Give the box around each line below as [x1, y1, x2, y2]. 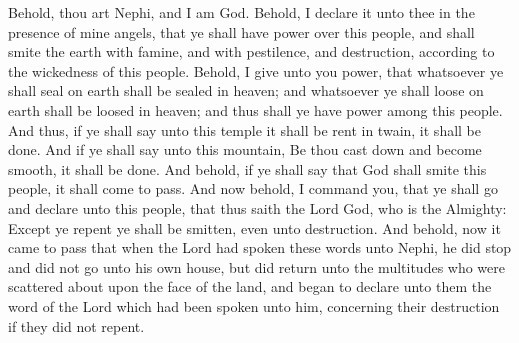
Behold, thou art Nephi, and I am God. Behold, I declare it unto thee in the [8, 2, 475, 22]
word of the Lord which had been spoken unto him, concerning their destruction [8, 295, 500, 316]
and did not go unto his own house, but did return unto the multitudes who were [8, 256, 505, 277]
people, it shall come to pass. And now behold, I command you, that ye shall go [8, 178, 498, 199]
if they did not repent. [8, 315, 145, 336]
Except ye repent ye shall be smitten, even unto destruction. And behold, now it [8, 217, 501, 238]
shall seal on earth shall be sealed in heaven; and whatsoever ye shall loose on [8, 80, 484, 101]
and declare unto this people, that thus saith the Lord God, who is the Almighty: [8, 197, 507, 218]
